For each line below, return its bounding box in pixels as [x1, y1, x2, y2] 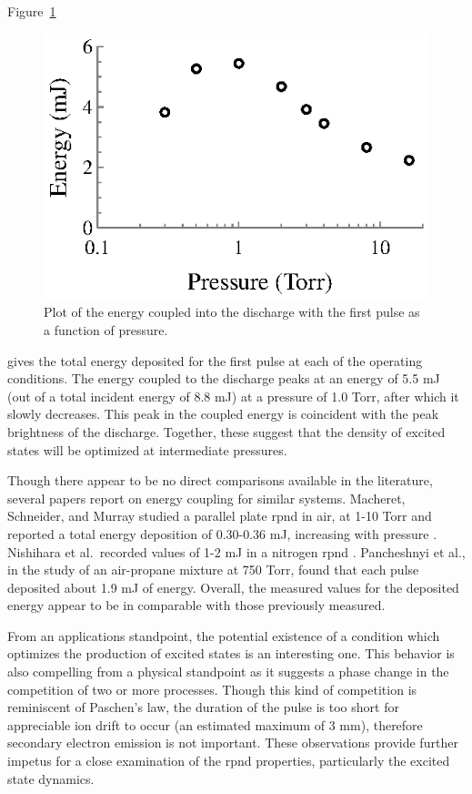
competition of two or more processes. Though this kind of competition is [7, 679, 417, 698]
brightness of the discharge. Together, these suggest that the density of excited [7, 422, 446, 441]
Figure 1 [7, 2, 56, 20]
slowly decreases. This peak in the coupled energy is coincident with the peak [7, 404, 439, 423]
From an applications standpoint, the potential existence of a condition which [7, 626, 440, 645]
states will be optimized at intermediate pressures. [7, 440, 287, 459]
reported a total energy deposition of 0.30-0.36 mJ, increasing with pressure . [7, 524, 437, 543]
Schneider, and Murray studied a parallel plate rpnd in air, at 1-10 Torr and [7, 506, 432, 525]
